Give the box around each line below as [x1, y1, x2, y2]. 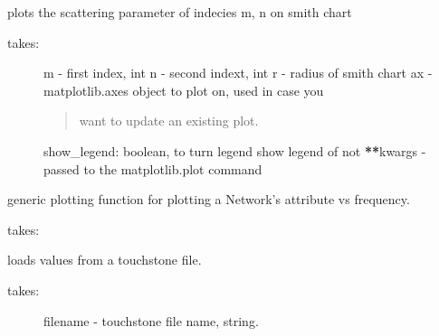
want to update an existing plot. [79, 111, 259, 130]
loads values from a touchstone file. [7, 250, 202, 269]
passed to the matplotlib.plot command [43, 159, 262, 178]
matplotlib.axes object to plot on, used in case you [43, 80, 324, 99]
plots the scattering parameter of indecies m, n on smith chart [7, 3, 352, 21]
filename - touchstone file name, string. [43, 311, 259, 330]
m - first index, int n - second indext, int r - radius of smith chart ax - [43, 63, 433, 82]
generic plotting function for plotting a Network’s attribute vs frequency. [7, 190, 410, 209]
